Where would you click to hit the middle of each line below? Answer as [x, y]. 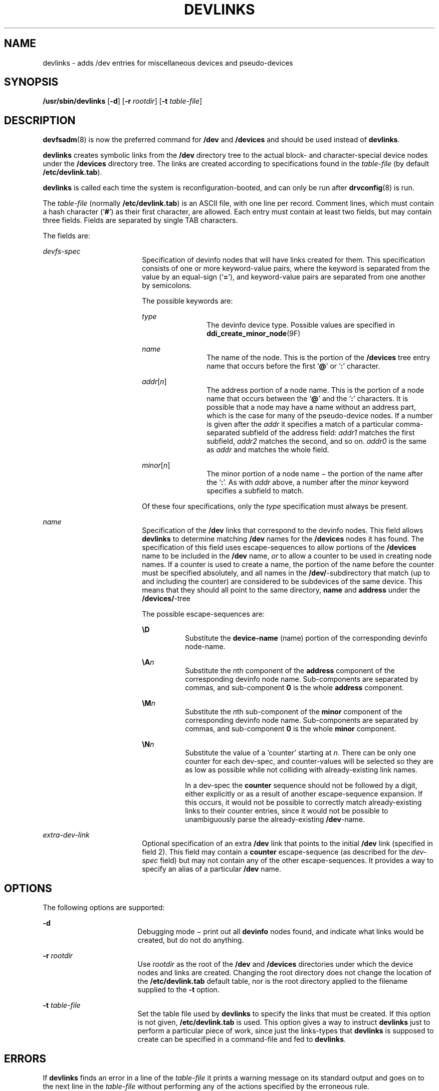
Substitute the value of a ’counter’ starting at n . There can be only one [300, 753]
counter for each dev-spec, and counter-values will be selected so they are [309, 761]
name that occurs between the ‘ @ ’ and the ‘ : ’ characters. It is [307, 399]
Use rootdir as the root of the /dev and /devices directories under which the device [275, 964]
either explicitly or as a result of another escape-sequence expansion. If [304, 794]
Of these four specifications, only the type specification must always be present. [275, 506]
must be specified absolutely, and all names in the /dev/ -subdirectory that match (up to [286, 573]
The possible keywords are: [187, 301]
